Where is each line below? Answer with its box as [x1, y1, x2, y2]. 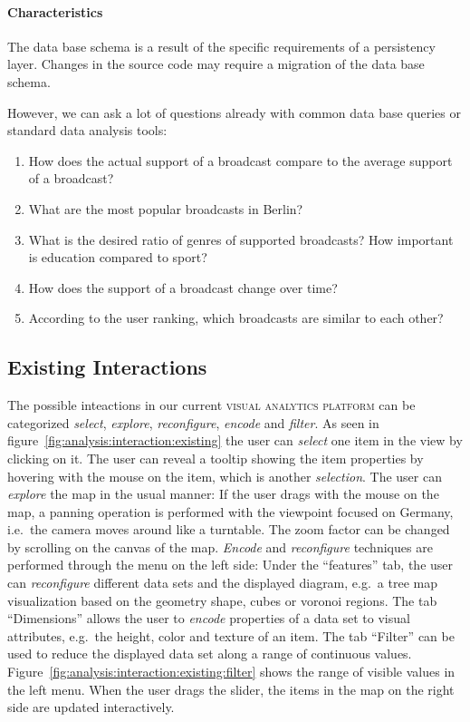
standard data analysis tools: [7, 121, 168, 140]
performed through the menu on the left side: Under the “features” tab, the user [7, 555, 454, 574]
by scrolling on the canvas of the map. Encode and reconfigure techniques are [7, 537, 433, 556]
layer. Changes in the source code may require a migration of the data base [7, 54, 425, 73]
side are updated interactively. [7, 698, 175, 717]
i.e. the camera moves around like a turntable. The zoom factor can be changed [7, 520, 450, 539]
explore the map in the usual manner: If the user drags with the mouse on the [7, 484, 439, 503]
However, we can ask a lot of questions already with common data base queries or [7, 102, 461, 122]
